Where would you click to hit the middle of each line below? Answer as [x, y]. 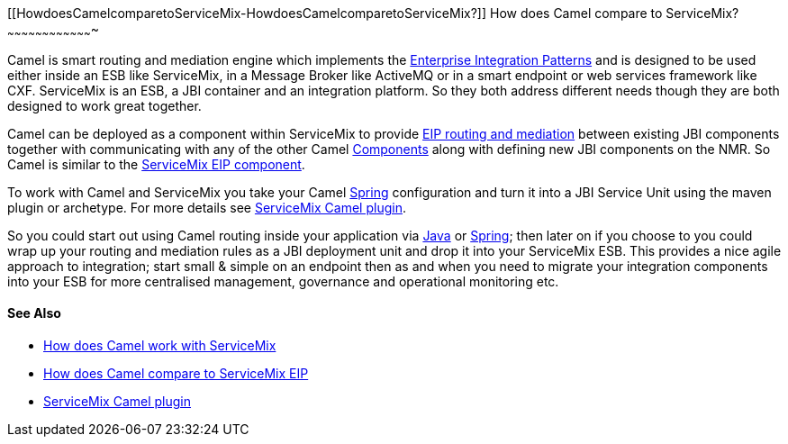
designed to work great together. [104, 105]
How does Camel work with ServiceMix [160, 346]
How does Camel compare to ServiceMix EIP [176, 374]
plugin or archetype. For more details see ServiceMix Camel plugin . [207, 207]
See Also [34, 313]
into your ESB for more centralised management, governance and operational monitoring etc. [283, 281]
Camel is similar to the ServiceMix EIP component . [156, 164]
